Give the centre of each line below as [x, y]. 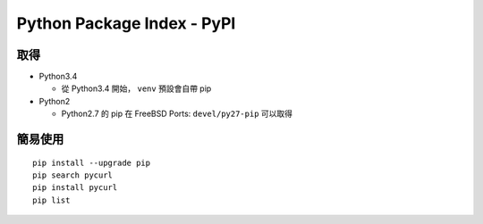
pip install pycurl [75, 188]
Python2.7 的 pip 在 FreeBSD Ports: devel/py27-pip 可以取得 [177, 114]
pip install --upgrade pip [92, 162]
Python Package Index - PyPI [126, 23]
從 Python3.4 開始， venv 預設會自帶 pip [136, 88]
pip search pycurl [73, 175]
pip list [51, 200]
